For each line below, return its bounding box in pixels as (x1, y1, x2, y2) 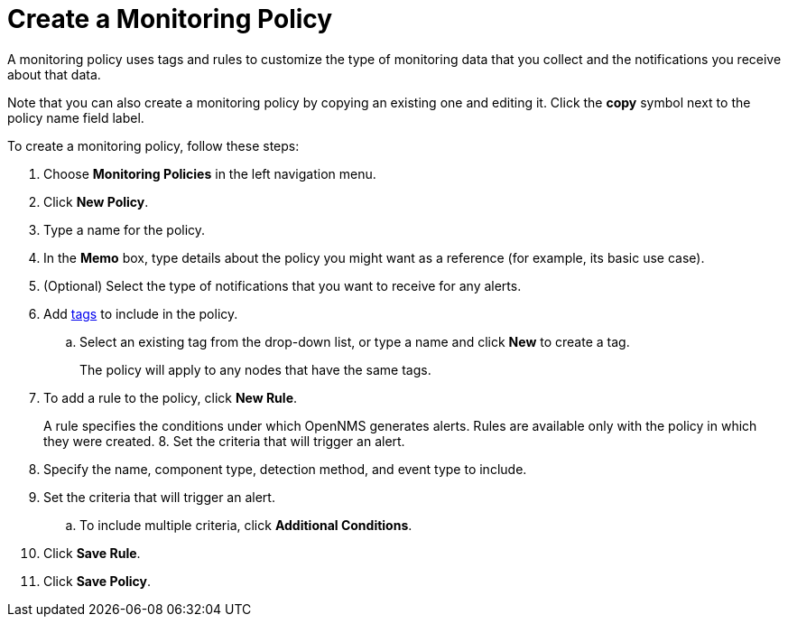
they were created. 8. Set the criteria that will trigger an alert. (43, 433, 405, 449)
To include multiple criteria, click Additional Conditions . (79, 517, 413, 533)
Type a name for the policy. (43, 221, 206, 237)
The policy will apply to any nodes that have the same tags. (79, 361, 431, 377)
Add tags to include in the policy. (43, 305, 238, 321)
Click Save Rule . (43, 545, 141, 561)
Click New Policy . (43, 193, 149, 210)
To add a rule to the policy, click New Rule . (43, 389, 298, 405)
